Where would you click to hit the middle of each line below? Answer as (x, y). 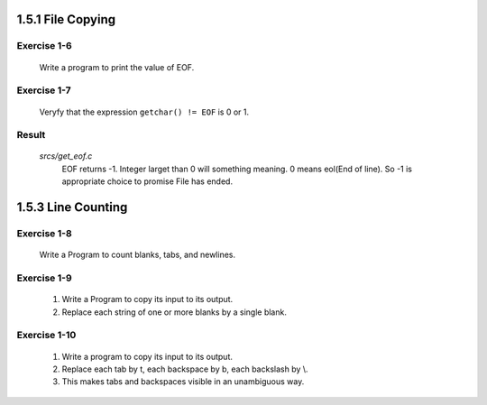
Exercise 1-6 (44, 46)
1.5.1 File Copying (66, 19)
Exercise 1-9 (44, 278)
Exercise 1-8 (44, 234)
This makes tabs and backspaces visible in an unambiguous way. (183, 382)
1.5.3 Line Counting (72, 207)
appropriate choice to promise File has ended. (147, 181)
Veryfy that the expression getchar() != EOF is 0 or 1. (144, 112)
